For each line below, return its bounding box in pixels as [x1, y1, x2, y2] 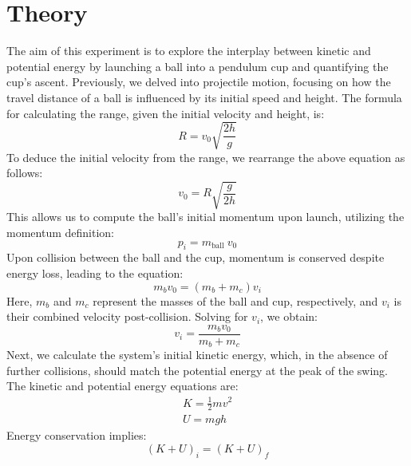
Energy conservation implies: [6, 427, 147, 444]
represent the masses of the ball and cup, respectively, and [93, 292, 378, 309]
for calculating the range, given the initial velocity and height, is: [6, 105, 325, 121]
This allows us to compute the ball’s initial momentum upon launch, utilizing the [6, 208, 405, 225]
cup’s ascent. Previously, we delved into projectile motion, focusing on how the [6, 73, 391, 90]
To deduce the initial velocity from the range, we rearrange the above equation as [6, 148, 405, 165]
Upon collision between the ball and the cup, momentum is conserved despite [6, 249, 385, 266]
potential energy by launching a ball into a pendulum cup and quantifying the [6, 57, 389, 74]
